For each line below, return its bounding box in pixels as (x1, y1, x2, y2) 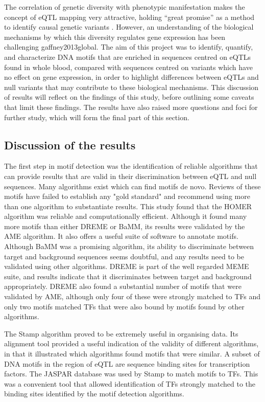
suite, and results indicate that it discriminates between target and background (4, 271, 252, 281)
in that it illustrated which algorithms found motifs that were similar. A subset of (4, 348, 260, 359)
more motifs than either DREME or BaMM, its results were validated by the (4, 220, 245, 231)
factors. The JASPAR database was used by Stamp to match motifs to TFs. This (4, 368, 258, 379)
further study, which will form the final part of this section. (4, 111, 189, 122)
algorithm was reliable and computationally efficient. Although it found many (4, 211, 247, 221)
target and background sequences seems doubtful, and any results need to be (4, 251, 244, 261)
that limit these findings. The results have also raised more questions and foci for (4, 101, 258, 112)
